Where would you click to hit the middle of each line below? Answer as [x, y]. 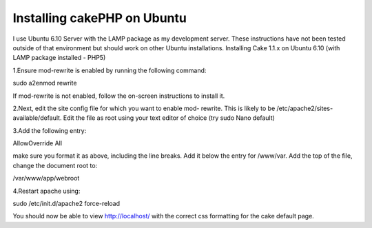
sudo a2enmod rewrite [45, 83]
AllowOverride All [37, 143]
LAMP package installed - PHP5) [59, 58]
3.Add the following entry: [50, 130]
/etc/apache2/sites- [305, 108]
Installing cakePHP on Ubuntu [100, 18]
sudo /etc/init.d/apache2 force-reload [66, 204]
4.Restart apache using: [46, 191]
